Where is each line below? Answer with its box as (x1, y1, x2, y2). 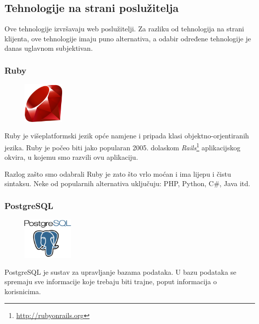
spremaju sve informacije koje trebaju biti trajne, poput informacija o (4, 276, 217, 287)
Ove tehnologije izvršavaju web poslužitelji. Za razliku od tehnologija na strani (4, 23, 244, 34)
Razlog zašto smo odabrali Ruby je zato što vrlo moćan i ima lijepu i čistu (4, 168, 231, 179)
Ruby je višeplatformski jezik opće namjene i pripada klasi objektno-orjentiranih (4, 130, 249, 141)
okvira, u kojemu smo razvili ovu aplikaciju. (4, 152, 138, 162)
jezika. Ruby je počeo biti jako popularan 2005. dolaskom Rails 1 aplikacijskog (4, 141, 241, 152)
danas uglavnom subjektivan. (4, 43, 93, 53)
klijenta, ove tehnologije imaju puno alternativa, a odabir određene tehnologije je (4, 33, 251, 43)
